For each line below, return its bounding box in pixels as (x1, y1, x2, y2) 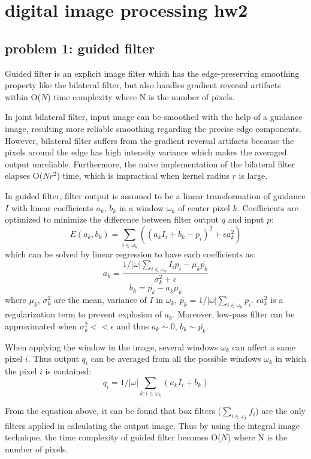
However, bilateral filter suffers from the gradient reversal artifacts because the (5, 134, 294, 146)
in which (275, 352, 307, 365)
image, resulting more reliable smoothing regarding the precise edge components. (5, 122, 301, 134)
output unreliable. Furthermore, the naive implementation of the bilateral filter (5, 157, 295, 170)
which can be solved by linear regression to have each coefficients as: (5, 248, 256, 260)
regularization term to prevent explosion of (5, 308, 162, 320)
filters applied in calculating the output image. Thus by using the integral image (5, 419, 300, 431)
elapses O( (5, 169, 43, 182)
